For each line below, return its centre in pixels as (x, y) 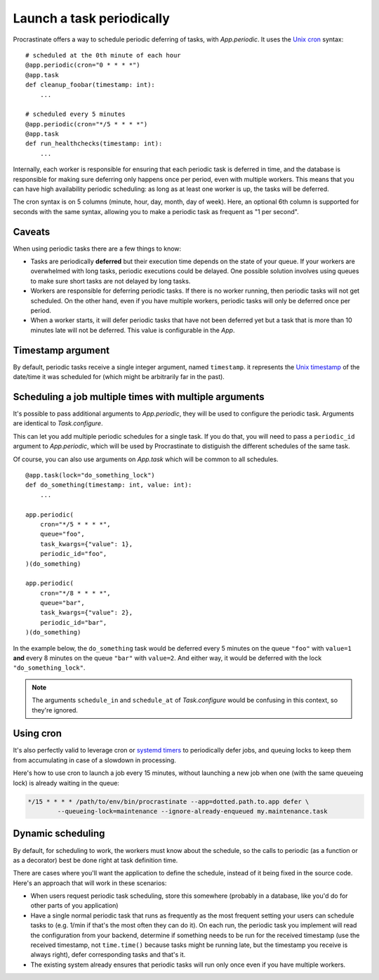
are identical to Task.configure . (58, 423)
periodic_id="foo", (73, 554)
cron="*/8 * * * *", (75, 593)
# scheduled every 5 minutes (75, 114)
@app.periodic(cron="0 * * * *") (83, 65)
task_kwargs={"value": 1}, (86, 544)
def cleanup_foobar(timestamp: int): (91, 85)
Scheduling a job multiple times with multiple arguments (139, 397)
